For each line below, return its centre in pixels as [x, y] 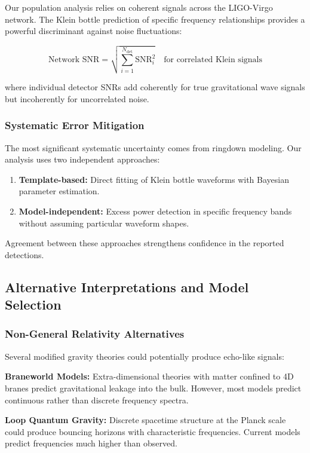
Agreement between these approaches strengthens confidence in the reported [145, 243]
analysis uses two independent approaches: [82, 159]
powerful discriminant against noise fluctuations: [93, 31]
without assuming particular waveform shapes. [104, 223]
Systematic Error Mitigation [75, 125]
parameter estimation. [59, 191]
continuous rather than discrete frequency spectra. [97, 400]
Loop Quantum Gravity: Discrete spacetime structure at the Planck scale [145, 420]
